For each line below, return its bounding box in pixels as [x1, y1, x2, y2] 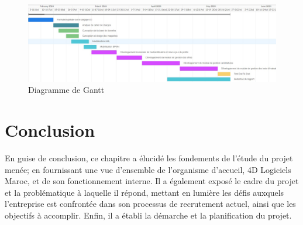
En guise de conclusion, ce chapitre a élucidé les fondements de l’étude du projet [5, 151, 293, 164]
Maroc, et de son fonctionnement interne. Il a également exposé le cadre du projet [5, 175, 299, 187]
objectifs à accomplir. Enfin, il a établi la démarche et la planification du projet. [5, 209, 292, 221]
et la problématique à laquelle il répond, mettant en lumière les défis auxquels [5, 186, 284, 198]
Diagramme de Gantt [28, 84, 105, 96]
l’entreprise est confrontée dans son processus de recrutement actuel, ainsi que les [5, 198, 296, 210]
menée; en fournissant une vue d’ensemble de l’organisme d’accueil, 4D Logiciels [5, 163, 291, 175]
